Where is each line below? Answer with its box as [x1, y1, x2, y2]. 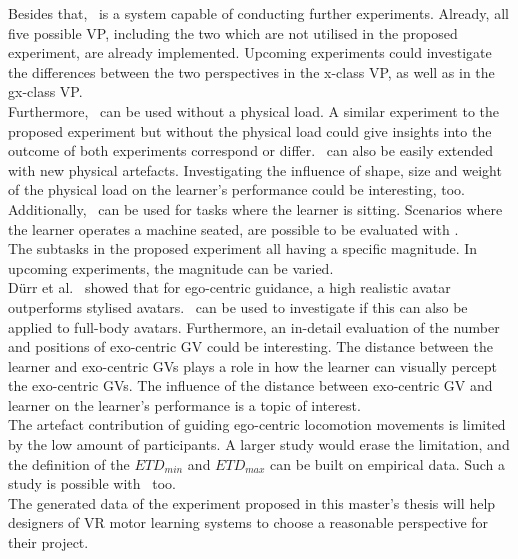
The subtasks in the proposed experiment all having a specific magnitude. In [8, 238, 478, 259]
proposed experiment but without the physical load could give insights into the [8, 120, 492, 141]
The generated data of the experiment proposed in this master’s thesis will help [8, 492, 496, 513]
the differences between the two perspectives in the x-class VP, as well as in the [8, 61, 495, 82]
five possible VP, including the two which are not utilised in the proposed [8, 22, 458, 43]
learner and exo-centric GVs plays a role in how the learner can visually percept [8, 355, 498, 376]
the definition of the [8, 453, 130, 474]
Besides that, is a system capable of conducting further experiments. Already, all [8, 3, 509, 23]
